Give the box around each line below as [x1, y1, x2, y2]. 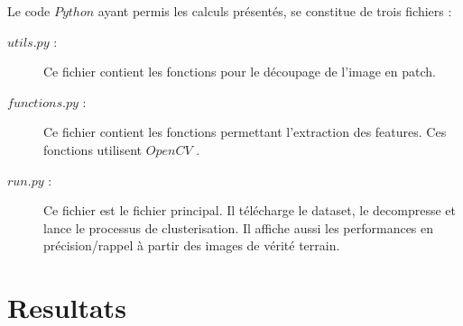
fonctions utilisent [43, 140, 143, 158]
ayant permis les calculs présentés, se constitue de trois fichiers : [97, 2, 452, 20]
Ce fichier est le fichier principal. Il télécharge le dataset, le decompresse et [43, 201, 456, 220]
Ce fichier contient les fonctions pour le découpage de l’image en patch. [43, 62, 436, 81]
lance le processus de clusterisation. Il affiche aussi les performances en [43, 218, 434, 237]
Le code [7, 2, 51, 20]
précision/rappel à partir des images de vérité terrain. [43, 236, 340, 255]
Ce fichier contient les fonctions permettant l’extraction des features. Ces [43, 122, 447, 141]
